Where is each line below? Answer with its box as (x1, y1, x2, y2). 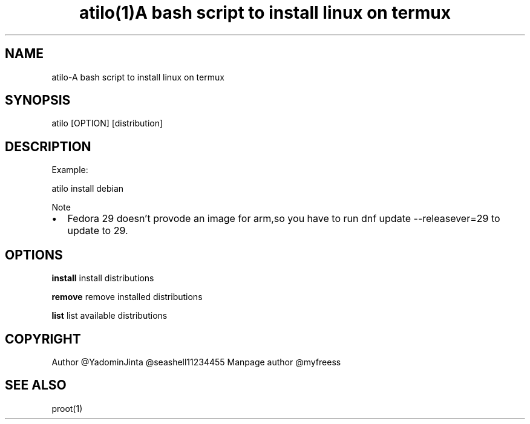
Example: (51, 165, 88, 175)
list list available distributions (51, 310, 168, 321)
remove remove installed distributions (51, 292, 203, 302)
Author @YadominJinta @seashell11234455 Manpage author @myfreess (51, 356, 341, 367)
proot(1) (51, 403, 83, 414)
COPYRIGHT (5, 331, 81, 347)
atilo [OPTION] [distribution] (51, 118, 163, 129)
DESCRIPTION (5, 139, 91, 154)
